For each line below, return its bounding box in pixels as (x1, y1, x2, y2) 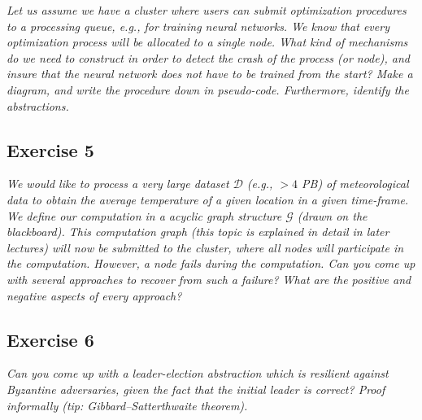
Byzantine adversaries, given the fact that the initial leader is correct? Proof (7, 380, 385, 397)
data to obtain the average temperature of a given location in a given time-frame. (7, 190, 409, 208)
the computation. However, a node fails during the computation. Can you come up (7, 255, 415, 272)
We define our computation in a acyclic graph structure (7, 207, 282, 224)
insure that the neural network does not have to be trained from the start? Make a (7, 65, 413, 82)
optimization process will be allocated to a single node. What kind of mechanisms (7, 33, 408, 50)
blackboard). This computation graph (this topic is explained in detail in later (7, 223, 389, 240)
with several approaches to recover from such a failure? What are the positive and (7, 270, 411, 287)
